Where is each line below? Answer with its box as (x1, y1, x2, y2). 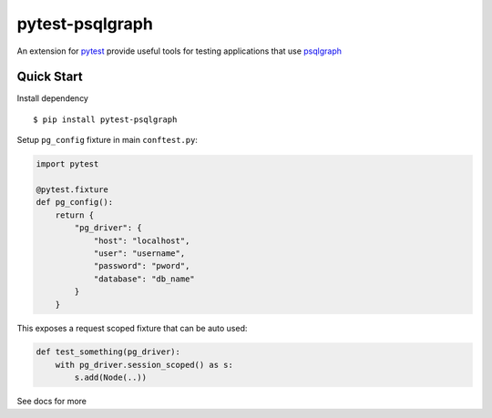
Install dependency (16, 93, 88, 104)
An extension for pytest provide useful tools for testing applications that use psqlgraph (16, 46, 342, 56)
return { (55, 209, 95, 220)
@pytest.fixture (36, 185, 109, 195)
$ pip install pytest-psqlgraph (33, 114, 178, 125)
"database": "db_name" (93, 273, 195, 284)
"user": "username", (93, 248, 186, 259)
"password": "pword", (93, 260, 190, 271)
